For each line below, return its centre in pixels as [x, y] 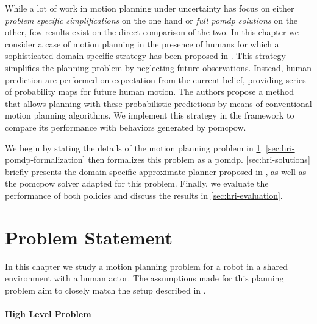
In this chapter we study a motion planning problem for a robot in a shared [147, 266]
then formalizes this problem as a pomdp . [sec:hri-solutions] [199, 160]
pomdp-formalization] [45, 160]
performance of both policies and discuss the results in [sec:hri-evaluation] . [144, 195]
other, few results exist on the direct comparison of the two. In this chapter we [152, 32]
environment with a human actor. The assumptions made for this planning [144, 278]
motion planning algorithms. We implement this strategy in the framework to [150, 115]
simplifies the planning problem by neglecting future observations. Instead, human [158, 67]
